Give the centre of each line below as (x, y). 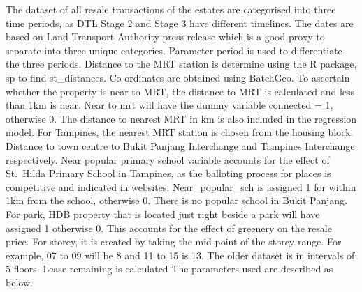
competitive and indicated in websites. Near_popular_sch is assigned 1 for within (181, 186)
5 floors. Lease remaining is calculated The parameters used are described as (169, 269)
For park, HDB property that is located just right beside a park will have (163, 214)
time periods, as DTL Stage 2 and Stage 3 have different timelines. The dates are (180, 23)
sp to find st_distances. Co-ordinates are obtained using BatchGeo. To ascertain (178, 77)
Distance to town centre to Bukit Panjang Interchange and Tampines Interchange (180, 145)
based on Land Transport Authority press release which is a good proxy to (165, 37)
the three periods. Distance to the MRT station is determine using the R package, (181, 64)
